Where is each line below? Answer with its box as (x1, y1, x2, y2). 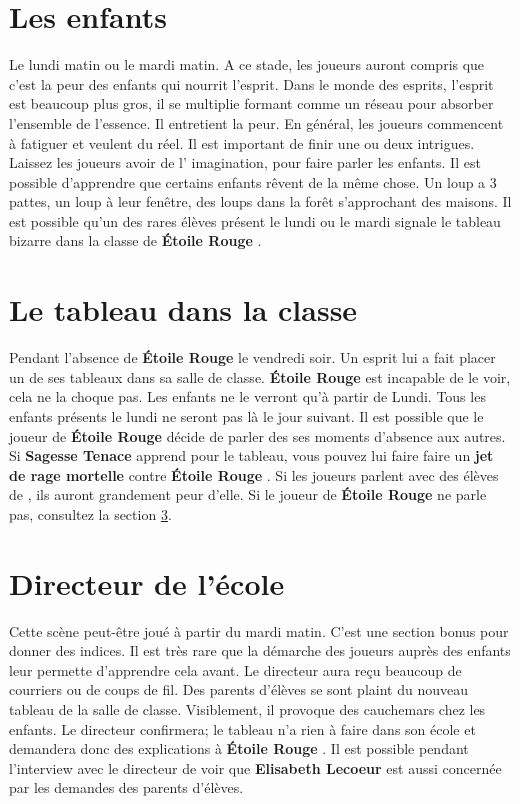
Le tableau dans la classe (9, 289, 358, 330)
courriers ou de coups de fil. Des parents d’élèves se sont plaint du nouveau (9, 679, 468, 700)
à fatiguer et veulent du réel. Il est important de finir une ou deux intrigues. (9, 132, 475, 153)
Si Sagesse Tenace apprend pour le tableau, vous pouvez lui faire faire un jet (9, 445, 494, 466)
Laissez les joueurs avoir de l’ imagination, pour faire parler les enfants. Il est (9, 152, 481, 173)
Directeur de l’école (9, 562, 285, 603)
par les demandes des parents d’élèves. (9, 777, 244, 798)
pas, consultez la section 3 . (9, 503, 172, 524)
